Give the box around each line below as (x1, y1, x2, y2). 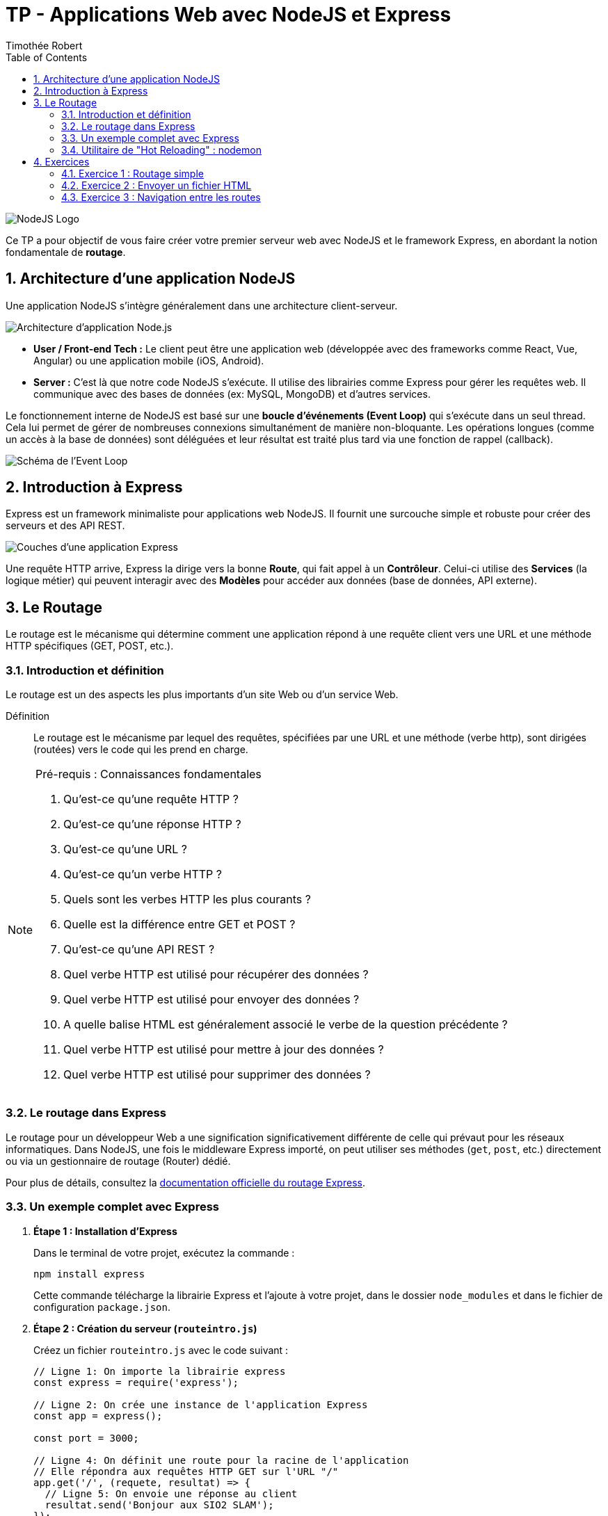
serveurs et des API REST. (6, 519, 125, 532)
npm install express (33, 1268, 145, 1280)
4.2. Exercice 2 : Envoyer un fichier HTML (61, 179, 252, 191)
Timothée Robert (6, 39, 83, 51)
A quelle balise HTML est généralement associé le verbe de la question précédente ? (63, 1017, 508, 1032)
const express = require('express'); (33, 1376, 239, 1388)
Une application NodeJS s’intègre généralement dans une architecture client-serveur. (6, 299, 398, 312)
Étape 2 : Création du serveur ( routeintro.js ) (33, 1322, 257, 1334)
